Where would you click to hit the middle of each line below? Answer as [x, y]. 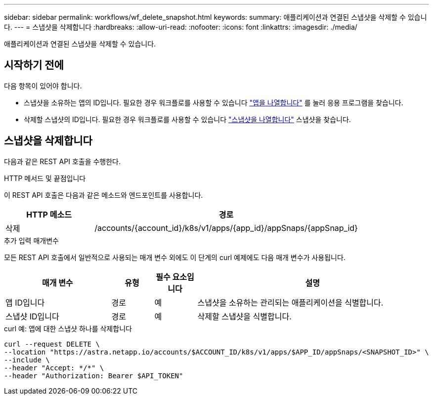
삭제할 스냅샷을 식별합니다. [244, 316]
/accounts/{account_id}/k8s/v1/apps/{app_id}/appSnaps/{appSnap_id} [226, 228]
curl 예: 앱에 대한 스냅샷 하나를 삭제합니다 [68, 328]
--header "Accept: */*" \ [54, 368]
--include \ [27, 360]
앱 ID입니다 [25, 302]
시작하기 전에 [34, 65]
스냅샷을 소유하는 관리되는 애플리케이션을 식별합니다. [290, 302]
